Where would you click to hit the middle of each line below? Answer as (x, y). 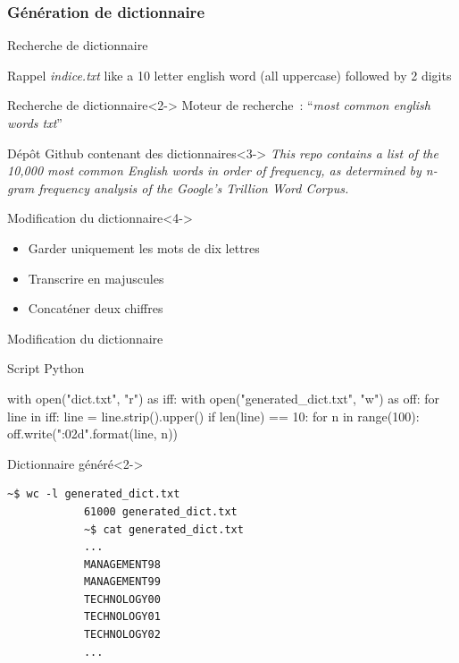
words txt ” (35, 123)
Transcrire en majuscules (96, 278)
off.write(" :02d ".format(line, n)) (93, 433)
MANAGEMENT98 (122, 564)
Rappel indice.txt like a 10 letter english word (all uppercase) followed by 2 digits (229, 75)
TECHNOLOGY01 (122, 617)
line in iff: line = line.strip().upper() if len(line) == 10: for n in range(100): (213, 416)
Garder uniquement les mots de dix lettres (144, 247)
